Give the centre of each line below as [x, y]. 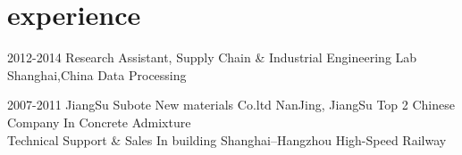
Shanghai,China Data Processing [97, 74]
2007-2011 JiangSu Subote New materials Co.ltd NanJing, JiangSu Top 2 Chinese [231, 105]
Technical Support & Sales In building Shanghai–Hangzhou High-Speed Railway [227, 139]
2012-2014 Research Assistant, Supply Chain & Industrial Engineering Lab [212, 57]
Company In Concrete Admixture [99, 122]
